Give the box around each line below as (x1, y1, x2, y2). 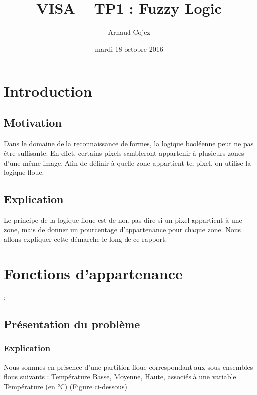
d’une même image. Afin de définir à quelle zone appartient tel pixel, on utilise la (4, 157, 251, 168)
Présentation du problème (4, 316, 140, 332)
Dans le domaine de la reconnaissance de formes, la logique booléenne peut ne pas (4, 138, 254, 148)
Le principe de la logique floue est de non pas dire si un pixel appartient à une (4, 215, 242, 225)
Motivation (4, 114, 62, 130)
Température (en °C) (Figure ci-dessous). (4, 381, 129, 391)
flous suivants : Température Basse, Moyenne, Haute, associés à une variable (4, 371, 236, 382)
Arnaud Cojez (108, 27, 150, 37)
